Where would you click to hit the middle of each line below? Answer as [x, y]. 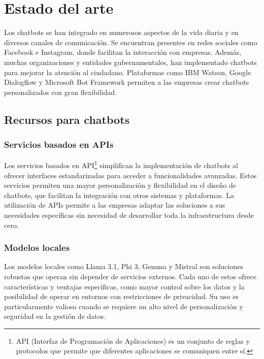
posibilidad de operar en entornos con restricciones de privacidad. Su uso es [121, 296]
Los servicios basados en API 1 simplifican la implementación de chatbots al [121, 164]
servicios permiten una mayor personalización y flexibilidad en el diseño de [120, 185]
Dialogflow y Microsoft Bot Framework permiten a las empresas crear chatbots [127, 82]
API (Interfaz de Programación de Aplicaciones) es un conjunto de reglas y [133, 340]
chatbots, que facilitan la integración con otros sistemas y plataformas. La [119, 195]
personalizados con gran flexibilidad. [60, 92]
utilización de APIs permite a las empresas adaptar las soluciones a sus [115, 205]
